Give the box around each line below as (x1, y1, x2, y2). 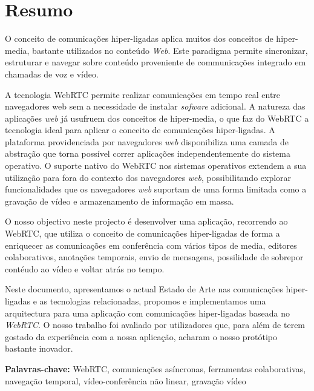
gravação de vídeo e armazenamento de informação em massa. (5, 194, 234, 207)
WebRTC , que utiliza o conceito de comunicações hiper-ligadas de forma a (5, 227, 280, 240)
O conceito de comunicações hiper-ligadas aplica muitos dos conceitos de (5, 32, 273, 45)
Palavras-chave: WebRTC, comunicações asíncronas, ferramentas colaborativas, (5, 362, 306, 375)
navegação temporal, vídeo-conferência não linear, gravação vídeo (5, 374, 246, 387)
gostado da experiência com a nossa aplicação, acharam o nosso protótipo (5, 330, 278, 343)
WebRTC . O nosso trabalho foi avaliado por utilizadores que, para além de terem (5, 318, 306, 331)
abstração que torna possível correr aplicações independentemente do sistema (5, 147, 290, 160)
